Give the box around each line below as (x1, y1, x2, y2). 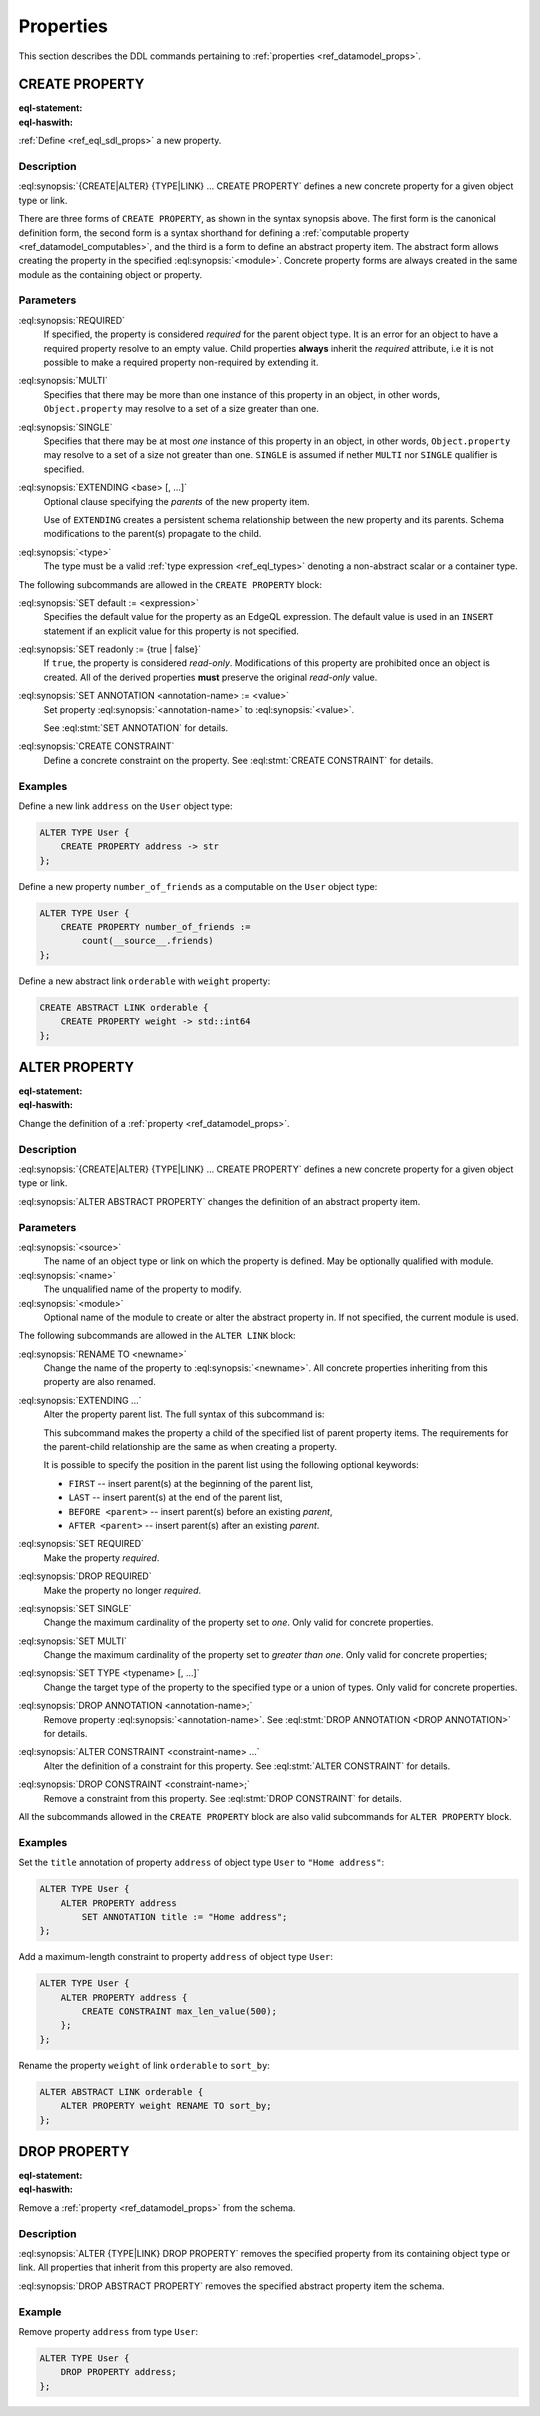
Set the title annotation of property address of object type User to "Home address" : (18, 1856, 385, 1869)
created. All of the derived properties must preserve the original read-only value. (43, 671, 378, 683)
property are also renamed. (43, 1376, 157, 1388)
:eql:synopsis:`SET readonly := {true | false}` (18, 643, 202, 655)
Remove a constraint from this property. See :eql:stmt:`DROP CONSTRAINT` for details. (43, 1792, 402, 1804)
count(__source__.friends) (81, 935, 214, 947)
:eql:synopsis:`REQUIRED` (18, 314, 125, 326)
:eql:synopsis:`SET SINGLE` (18, 1602, 132, 1614)
